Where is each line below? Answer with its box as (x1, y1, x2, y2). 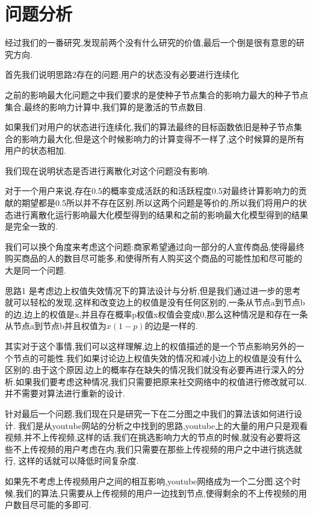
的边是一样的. (144, 319, 198, 332)
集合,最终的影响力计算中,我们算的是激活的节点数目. (5, 100, 206, 113)
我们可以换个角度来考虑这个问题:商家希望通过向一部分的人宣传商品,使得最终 (5, 240, 305, 252)
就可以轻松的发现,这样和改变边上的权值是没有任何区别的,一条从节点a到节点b (5, 296, 305, 309)
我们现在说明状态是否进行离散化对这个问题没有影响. (5, 164, 209, 177)
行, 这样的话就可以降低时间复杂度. (5, 454, 139, 467)
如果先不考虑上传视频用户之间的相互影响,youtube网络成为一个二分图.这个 (5, 474, 293, 487)
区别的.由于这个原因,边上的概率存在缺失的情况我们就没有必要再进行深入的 (5, 363, 296, 376)
